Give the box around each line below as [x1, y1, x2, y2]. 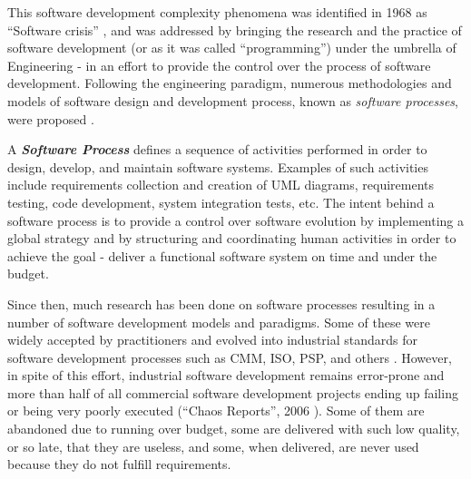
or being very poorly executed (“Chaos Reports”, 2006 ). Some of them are [7, 401, 425, 420]
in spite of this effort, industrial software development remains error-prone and [7, 366, 445, 385]
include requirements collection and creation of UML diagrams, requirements [7, 175, 435, 194]
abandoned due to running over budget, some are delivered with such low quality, [7, 419, 460, 438]
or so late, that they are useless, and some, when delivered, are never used [7, 436, 419, 455]
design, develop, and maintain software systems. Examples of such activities [7, 157, 428, 176]
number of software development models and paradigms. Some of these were [7, 312, 430, 331]
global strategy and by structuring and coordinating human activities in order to [7, 229, 456, 248]
